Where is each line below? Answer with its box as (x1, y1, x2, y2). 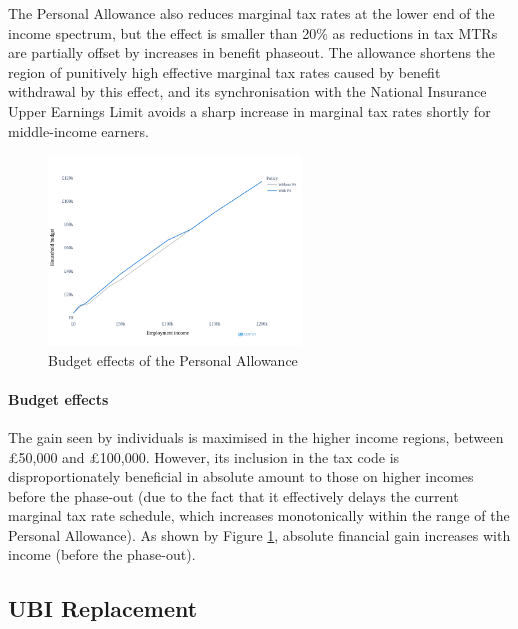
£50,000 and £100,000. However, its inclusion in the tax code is (8, 446, 400, 467)
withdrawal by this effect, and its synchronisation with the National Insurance (8, 81, 487, 102)
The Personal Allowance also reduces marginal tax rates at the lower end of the (8, 3, 495, 23)
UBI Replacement (8, 593, 198, 624)
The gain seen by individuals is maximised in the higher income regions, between (8, 426, 504, 447)
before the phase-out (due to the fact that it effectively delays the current (8, 485, 459, 506)
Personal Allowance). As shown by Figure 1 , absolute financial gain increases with (8, 524, 511, 545)
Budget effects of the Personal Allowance (48, 349, 298, 370)
